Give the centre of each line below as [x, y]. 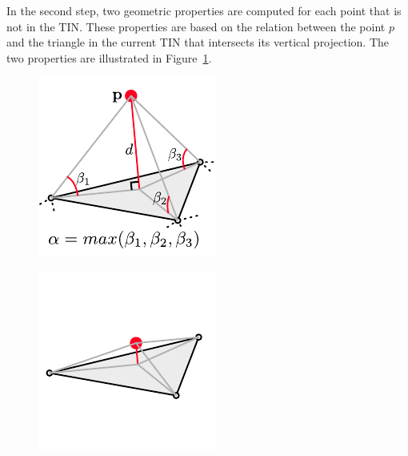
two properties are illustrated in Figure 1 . [109, 57]
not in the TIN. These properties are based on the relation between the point [196, 26]
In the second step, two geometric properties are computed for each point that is [204, 10]
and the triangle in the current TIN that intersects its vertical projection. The [198, 42]
